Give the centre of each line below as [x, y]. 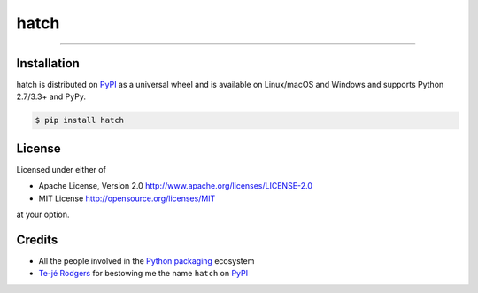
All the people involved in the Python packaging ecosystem [146, 261]
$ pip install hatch [79, 120]
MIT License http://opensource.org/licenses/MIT [127, 198]
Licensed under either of [61, 169]
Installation [48, 63]
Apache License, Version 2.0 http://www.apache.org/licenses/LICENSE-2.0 [176, 186]
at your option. [43, 215]
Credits [37, 239]
